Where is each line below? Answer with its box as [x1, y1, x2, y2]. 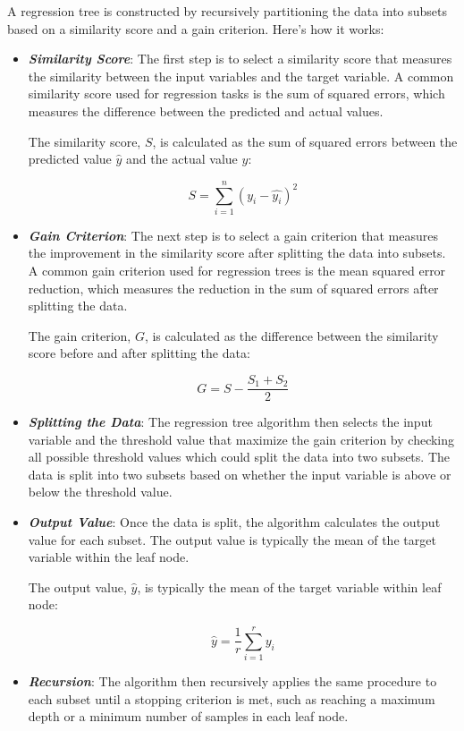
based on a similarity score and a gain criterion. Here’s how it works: [7, 19, 384, 38]
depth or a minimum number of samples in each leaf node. [28, 707, 349, 726]
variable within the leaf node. [28, 548, 190, 566]
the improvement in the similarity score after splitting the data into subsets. [28, 243, 446, 262]
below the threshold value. [28, 482, 173, 501]
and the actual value [125, 149, 238, 168]
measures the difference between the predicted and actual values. [28, 101, 384, 120]
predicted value [28, 149, 112, 168]
